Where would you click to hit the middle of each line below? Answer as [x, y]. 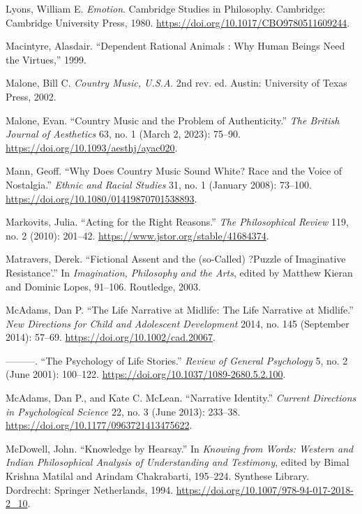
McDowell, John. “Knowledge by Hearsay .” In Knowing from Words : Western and [180, 448]
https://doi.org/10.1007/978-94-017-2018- [265, 489]
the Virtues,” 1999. [46, 59]
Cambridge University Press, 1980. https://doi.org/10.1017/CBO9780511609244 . [178, 22]
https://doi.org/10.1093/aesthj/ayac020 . [92, 147]
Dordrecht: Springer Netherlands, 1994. [90, 489]
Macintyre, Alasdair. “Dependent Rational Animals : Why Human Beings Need [175, 46]
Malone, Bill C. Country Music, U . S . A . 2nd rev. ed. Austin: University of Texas [176, 83]
